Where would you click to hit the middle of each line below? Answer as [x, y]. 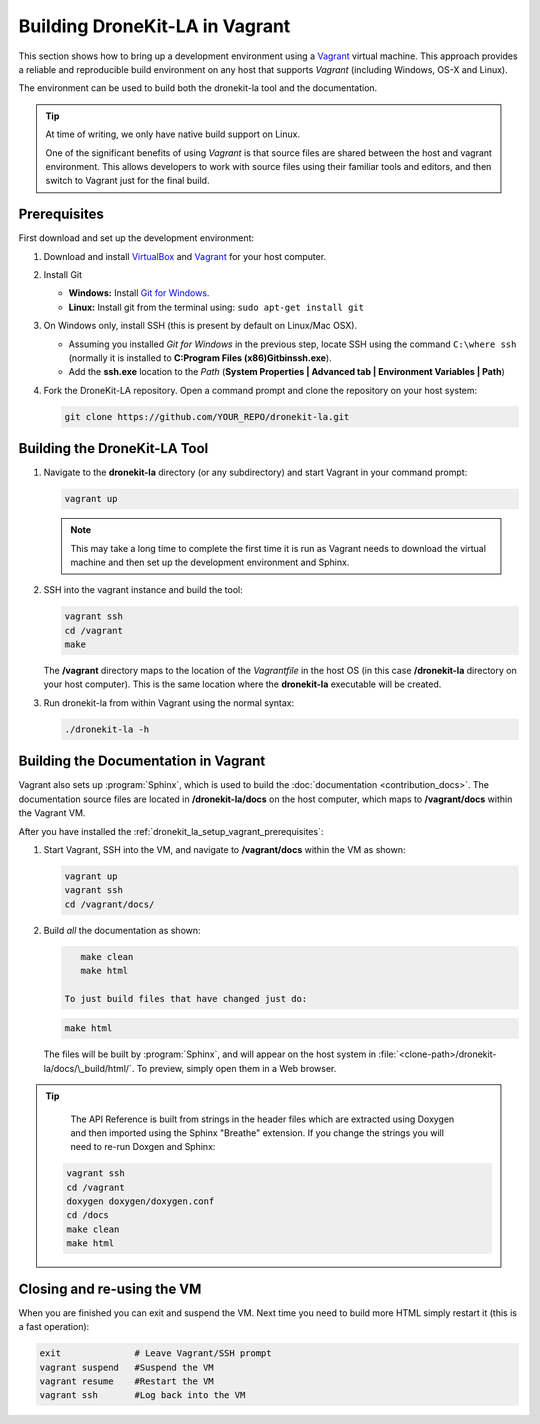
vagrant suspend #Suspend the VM [126, 1367]
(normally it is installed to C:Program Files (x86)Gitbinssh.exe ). [200, 357]
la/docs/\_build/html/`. [89, 1068]
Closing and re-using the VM [110, 1288]
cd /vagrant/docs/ [109, 904]
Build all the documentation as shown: [122, 930]
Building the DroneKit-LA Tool [113, 448]
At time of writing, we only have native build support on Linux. [172, 134]
